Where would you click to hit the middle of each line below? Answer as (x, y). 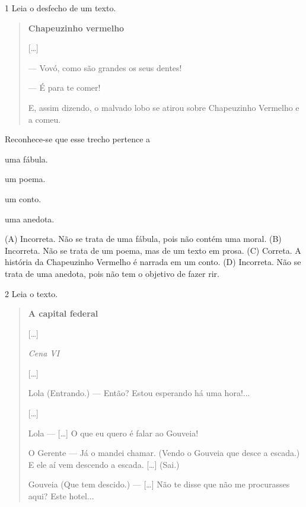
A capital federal (63, 313)
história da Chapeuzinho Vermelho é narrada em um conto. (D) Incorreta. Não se (153, 262)
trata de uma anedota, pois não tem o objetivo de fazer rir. (112, 273)
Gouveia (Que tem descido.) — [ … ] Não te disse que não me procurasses (159, 484)
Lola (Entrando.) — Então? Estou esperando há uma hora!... (139, 393)
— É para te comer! (64, 87)
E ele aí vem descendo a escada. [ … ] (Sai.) (104, 464)
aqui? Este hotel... (61, 496)
